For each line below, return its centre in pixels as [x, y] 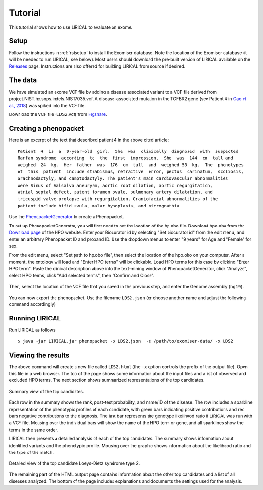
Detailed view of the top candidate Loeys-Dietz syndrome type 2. [75, 463]
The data [23, 80]
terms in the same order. [34, 430]
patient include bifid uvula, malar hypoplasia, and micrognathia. [100, 206]
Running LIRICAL [35, 318]
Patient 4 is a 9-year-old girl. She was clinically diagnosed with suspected [128, 151]
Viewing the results [39, 355]
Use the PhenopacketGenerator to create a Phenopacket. [66, 217]
